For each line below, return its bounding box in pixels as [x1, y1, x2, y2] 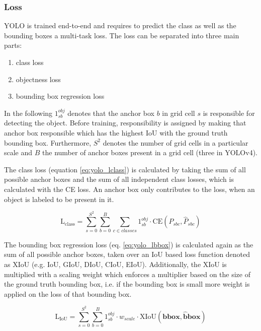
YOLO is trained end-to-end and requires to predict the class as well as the [4, 20, 236, 31]
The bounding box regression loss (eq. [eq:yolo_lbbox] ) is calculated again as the [4, 239, 253, 249]
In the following [4, 107, 53, 118]
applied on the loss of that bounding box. [4, 288, 132, 299]
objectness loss [16, 74, 61, 84]
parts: [4, 40, 22, 50]
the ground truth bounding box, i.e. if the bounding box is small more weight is [4, 279, 250, 289]
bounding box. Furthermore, [4, 137, 92, 148]
